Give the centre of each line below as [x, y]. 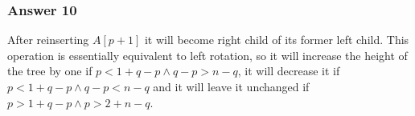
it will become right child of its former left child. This [277, 40]
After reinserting [48, 40]
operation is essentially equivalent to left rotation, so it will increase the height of [207, 55]
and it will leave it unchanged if [231, 86]
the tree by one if [50, 71]
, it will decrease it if [289, 71]
